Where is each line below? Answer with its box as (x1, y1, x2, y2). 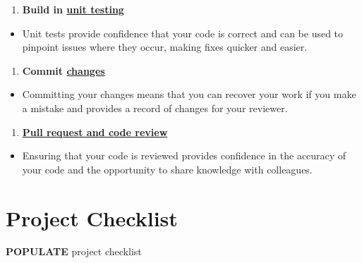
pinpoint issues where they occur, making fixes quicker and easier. (22, 39, 308, 54)
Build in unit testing (22, 2, 124, 16)
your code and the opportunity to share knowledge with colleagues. (22, 161, 313, 176)
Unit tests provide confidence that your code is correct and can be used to (22, 25, 344, 40)
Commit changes (22, 63, 105, 78)
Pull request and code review (22, 124, 168, 139)
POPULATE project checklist (6, 244, 142, 259)
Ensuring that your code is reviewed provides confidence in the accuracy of (22, 148, 346, 163)
